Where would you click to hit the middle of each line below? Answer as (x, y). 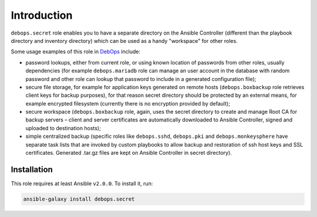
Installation (32, 169)
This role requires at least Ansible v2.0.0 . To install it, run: (82, 183)
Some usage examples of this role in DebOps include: (76, 52)
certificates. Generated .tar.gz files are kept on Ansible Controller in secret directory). (129, 153)
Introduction (42, 15)
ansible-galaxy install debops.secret (79, 199)
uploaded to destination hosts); (63, 128)
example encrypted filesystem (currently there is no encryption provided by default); (128, 103)
